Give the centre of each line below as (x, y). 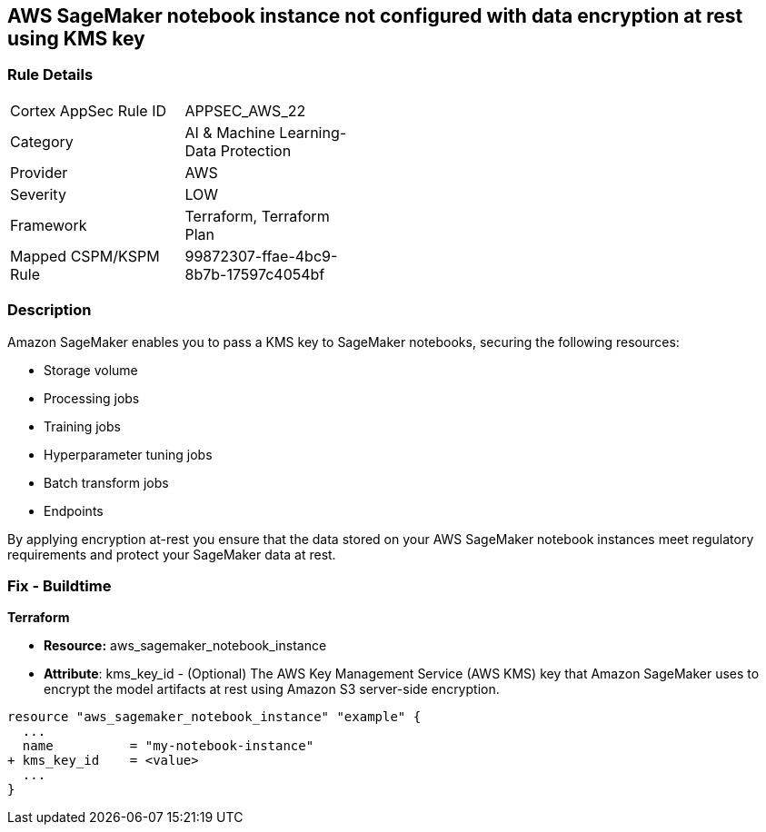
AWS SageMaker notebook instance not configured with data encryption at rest (375, 16)
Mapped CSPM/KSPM (85, 256)
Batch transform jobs (106, 482)
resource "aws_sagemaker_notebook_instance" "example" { (214, 717)
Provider (39, 172)
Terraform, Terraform (257, 216)
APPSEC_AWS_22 (245, 110)
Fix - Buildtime (60, 585)
